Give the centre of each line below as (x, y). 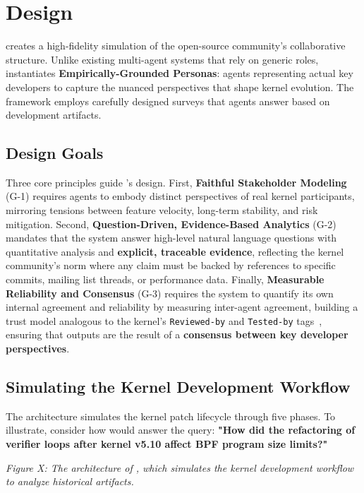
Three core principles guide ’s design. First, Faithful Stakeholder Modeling (176, 182)
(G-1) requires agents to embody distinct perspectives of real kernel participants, (180, 196)
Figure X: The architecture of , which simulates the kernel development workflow (180, 467)
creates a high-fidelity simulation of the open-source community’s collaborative (176, 46)
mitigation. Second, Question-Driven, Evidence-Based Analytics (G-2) (171, 224)
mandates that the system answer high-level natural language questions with (171, 238)
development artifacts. (54, 115)
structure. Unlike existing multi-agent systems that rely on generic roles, (162, 59)
